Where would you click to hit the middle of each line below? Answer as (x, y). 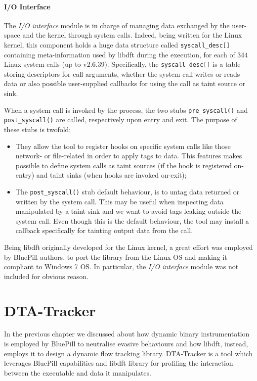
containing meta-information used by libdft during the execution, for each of (120, 54)
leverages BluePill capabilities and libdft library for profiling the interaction (119, 363)
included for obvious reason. (46, 276)
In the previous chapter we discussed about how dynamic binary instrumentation (127, 334)
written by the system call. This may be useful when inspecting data (120, 201)
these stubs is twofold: (38, 129)
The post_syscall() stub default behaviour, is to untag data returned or (128, 191)
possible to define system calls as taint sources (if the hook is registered (124, 165)
